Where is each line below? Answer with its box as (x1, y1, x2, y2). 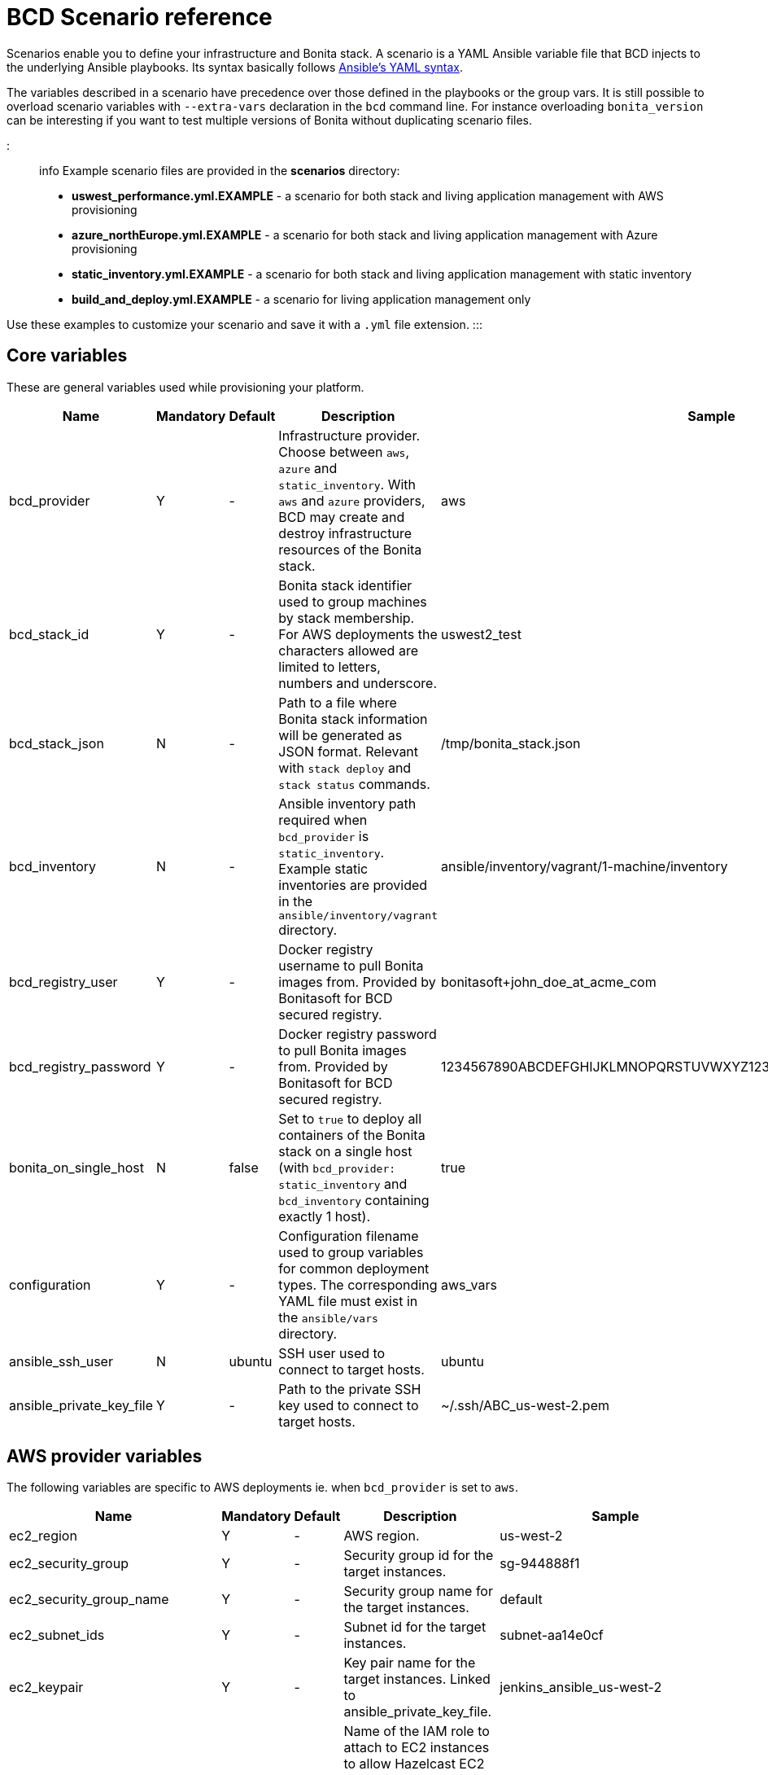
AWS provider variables (7, 1446, 203, 1467)
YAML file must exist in (278, 1292, 418, 1309)
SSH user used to (278, 1344, 386, 1361)
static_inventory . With (278, 476, 417, 493)
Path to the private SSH (278, 1380, 421, 1397)
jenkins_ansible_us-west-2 (500, 1679, 662, 1696)
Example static (278, 860, 369, 877)
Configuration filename (278, 1227, 419, 1244)
